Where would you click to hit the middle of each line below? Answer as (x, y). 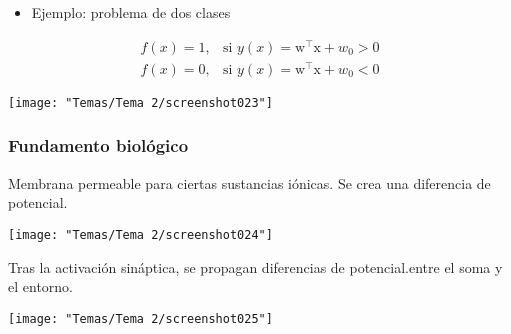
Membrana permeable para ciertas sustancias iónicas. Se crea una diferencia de (249, 182)
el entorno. (40, 286)
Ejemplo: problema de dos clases (131, 12)
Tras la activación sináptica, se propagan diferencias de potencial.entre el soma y (255, 266)
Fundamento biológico (98, 145)
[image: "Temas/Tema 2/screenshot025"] (140, 318)
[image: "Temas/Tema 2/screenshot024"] (140, 234)
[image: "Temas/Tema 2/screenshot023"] (140, 102)
